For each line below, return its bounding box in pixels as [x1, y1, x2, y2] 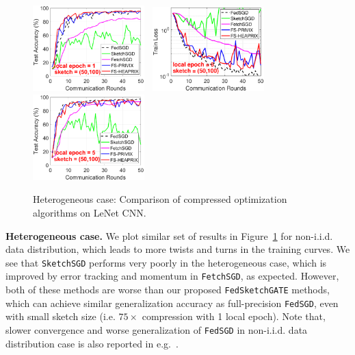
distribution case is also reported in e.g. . [5, 336, 179, 350]
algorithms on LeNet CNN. [33, 205, 146, 219]
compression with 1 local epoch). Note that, [142, 309, 326, 323]
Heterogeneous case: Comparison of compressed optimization [33, 192, 287, 206]
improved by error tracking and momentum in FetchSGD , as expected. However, [5, 269, 339, 283]
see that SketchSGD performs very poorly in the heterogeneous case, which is [5, 255, 327, 269]
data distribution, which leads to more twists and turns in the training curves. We [5, 242, 350, 256]
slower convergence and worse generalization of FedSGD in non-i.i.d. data [5, 322, 308, 336]
